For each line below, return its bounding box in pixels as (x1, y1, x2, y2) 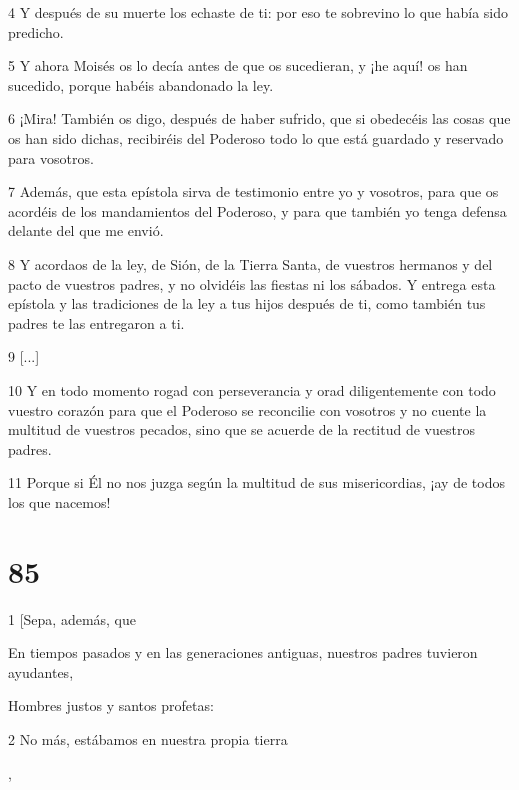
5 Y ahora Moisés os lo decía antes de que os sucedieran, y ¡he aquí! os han (8, 55, 468, 76)
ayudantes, (8, 661, 74, 682)
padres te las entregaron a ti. (8, 312, 185, 333)
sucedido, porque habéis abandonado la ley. (8, 74, 274, 95)
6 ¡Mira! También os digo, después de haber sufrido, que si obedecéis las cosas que (8, 108, 511, 129)
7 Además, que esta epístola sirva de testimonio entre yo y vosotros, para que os (8, 181, 499, 202)
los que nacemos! (8, 491, 111, 512)
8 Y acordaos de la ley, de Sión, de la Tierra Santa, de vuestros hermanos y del (8, 253, 493, 274)
